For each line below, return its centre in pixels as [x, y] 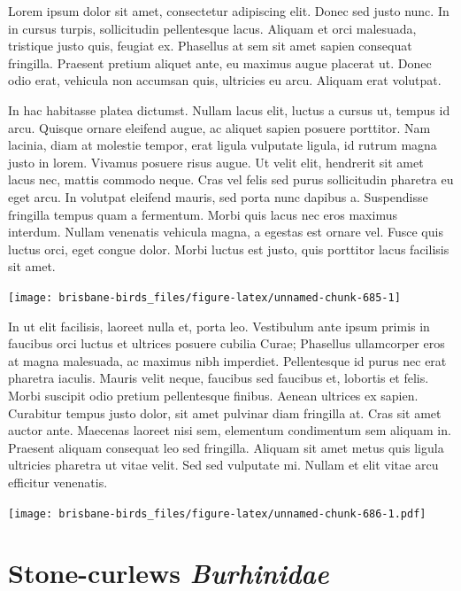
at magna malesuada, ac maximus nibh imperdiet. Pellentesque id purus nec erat [227, 360]
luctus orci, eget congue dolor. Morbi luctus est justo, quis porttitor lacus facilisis [229, 249]
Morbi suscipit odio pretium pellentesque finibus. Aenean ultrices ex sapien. [213, 395]
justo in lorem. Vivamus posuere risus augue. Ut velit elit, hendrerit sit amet [216, 162]
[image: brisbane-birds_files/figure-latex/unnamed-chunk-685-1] [204, 297]
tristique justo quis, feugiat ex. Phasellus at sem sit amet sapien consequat [210, 46]
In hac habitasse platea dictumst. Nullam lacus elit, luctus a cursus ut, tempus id [229, 109]
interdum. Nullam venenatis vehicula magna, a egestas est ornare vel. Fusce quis [226, 232]
